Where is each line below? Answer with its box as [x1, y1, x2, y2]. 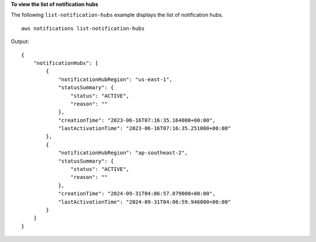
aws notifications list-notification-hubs [21, 25, 145, 31]
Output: [11, 38, 29, 45]
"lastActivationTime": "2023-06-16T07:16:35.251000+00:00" [58, 125, 231, 132]
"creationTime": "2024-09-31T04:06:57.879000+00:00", [58, 190, 216, 197]
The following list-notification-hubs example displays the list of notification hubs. [11, 12, 224, 19]
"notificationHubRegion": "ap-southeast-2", [58, 149, 188, 156]
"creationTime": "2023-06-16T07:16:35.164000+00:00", [58, 117, 216, 124]
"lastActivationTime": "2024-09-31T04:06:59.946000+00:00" [58, 198, 231, 205]
